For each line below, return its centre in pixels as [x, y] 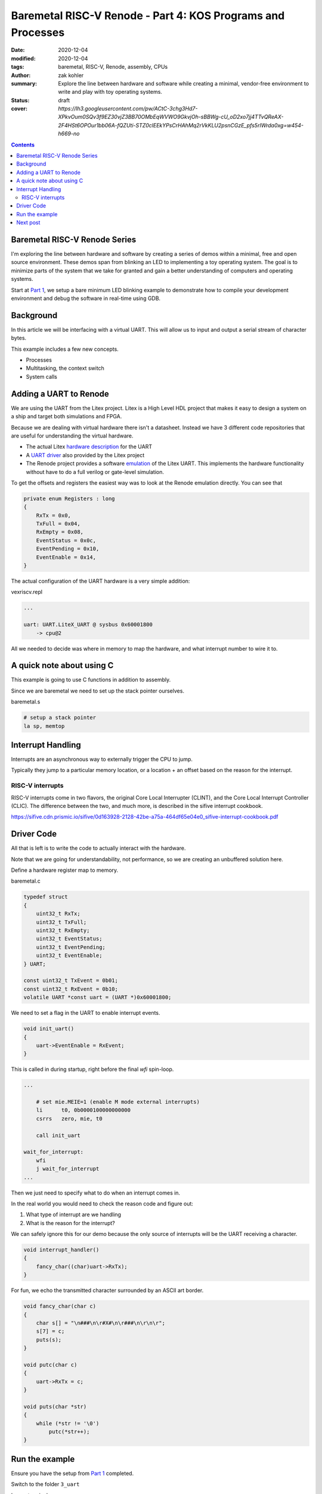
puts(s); [49, 1340]
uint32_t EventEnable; [69, 956]
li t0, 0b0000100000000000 [83, 1110]
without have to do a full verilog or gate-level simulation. [95, 472]
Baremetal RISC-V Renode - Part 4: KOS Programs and [148, 16]
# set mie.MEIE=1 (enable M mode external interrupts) [118, 1102]
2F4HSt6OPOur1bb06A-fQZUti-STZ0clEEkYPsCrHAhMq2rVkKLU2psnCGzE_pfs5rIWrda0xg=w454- [181, 125]
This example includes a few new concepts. [65, 349]
